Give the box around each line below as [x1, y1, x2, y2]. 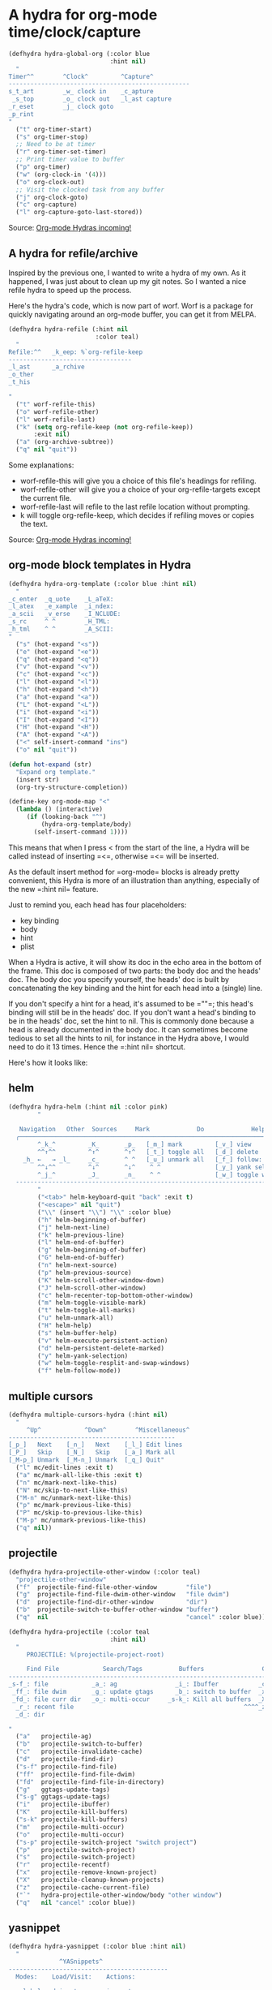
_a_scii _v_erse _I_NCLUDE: [8, 610, 121, 618]
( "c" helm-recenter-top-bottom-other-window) [37, 1291, 194, 1299]
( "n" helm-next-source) [37, 1261, 117, 1269]
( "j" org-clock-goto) [15, 193, 89, 201]
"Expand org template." [15, 768, 96, 776]
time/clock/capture [8, 23, 142, 41]
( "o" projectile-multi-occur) [15, 1830, 125, 1839]
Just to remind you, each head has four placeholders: [8, 899, 187, 910]
